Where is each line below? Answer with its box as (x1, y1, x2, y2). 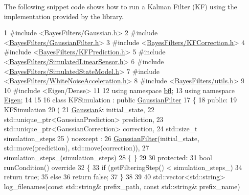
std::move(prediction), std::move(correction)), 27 (4, 143, 149, 153)
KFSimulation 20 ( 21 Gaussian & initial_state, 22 (4, 104, 155, 114)
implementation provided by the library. (4, 11, 124, 21)
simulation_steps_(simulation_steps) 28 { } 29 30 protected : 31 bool (4, 152, 212, 162)
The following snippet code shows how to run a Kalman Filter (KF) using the (4, 1, 237, 11)
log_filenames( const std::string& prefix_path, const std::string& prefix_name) (4, 181, 240, 191)
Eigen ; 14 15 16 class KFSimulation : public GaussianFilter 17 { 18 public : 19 (4, 95, 237, 105)
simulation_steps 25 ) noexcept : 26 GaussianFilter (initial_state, (4, 133, 200, 143)
